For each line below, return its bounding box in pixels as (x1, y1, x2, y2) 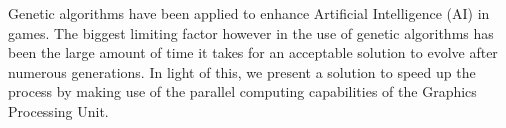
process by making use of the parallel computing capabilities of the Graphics (8, 81, 477, 102)
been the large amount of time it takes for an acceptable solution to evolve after (8, 42, 498, 63)
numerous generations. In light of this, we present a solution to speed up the (8, 61, 476, 82)
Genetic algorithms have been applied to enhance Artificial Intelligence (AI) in (8, 3, 490, 23)
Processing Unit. (8, 100, 109, 121)
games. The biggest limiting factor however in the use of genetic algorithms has (8, 22, 494, 43)
